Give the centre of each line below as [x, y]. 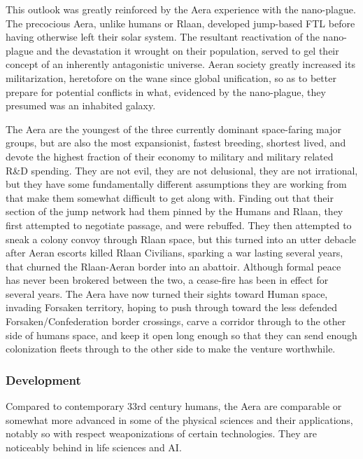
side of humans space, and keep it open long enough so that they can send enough [181, 335]
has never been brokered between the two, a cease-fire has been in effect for [167, 280]
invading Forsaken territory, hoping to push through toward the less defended [172, 307]
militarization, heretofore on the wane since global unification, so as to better [171, 77]
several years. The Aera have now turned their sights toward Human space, [167, 293]
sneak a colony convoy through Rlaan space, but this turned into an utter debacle [181, 239]
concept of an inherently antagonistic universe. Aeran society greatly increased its [180, 64]
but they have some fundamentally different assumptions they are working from [176, 184]
